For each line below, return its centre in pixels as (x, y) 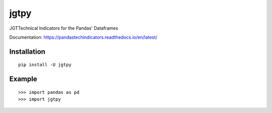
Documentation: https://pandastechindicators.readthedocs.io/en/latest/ (83, 37)
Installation (27, 51)
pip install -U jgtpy (45, 65)
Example (23, 79)
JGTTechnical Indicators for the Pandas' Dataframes (64, 28)
